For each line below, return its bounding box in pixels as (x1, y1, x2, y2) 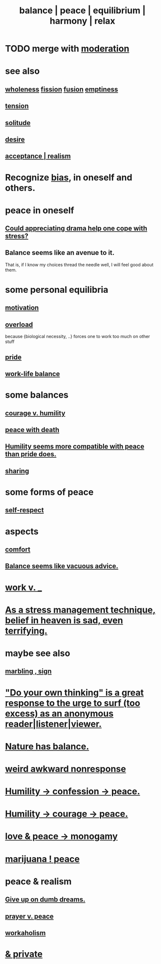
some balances (5, 389, 69, 401)
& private (5, 949, 43, 960)
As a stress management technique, (5, 604, 156, 615)
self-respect (5, 506, 44, 514)
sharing (5, 466, 29, 475)
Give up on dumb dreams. (5, 896, 86, 904)
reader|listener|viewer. (5, 718, 102, 729)
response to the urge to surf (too (5, 697, 140, 709)
